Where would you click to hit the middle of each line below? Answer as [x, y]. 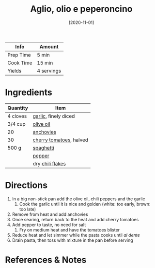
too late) [28, 209]
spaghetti [44, 148]
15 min [45, 63]
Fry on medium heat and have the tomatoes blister [70, 230]
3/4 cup [16, 124]
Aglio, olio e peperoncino [81, 9]
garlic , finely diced [54, 116]
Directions [26, 185]
